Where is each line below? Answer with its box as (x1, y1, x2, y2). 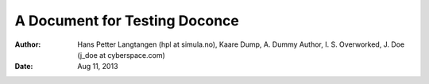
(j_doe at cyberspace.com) (77, 50, 166, 59)
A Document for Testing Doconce (14, 12, 240, 29)
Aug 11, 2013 (77, 62, 118, 71)
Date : (14, 62, 33, 71)
